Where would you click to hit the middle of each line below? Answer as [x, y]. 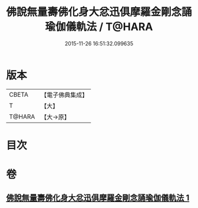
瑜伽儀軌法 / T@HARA [99, 27]
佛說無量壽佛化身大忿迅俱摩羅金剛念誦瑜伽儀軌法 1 [98, 198]
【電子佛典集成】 [65, 95]
